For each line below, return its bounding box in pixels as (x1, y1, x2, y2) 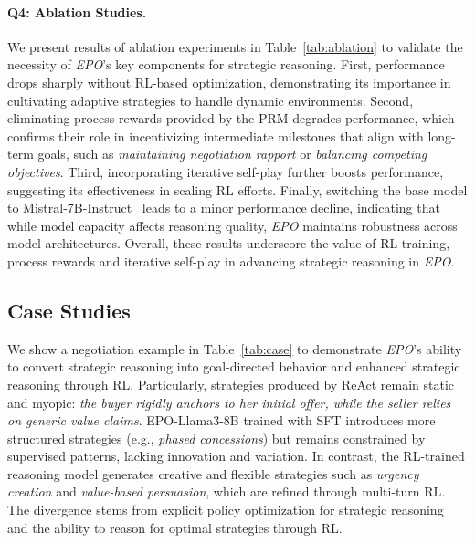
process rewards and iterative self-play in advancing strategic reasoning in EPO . (7, 251, 455, 270)
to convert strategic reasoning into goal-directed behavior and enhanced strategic (7, 357, 460, 376)
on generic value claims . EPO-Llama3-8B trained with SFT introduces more (7, 411, 436, 430)
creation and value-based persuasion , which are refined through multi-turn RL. (7, 482, 446, 501)
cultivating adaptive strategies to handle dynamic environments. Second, (7, 90, 414, 110)
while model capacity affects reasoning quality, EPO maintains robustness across (7, 215, 458, 235)
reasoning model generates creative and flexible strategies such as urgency (7, 464, 419, 483)
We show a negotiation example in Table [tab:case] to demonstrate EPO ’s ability (7, 339, 462, 358)
